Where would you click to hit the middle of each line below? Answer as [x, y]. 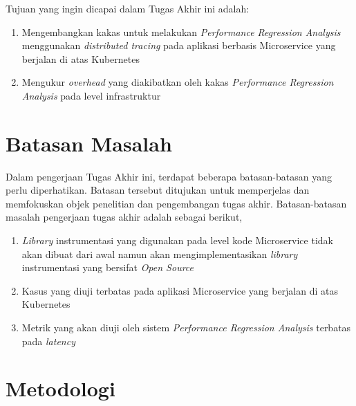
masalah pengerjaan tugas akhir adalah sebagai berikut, [124, 217]
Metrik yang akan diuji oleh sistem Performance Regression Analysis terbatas [186, 327]
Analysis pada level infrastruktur [91, 95]
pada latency [48, 341]
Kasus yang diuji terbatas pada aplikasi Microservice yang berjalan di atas [180, 290]
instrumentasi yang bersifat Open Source [108, 267]
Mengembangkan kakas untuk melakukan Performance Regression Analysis [181, 31]
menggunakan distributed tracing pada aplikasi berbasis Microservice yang [179, 45]
